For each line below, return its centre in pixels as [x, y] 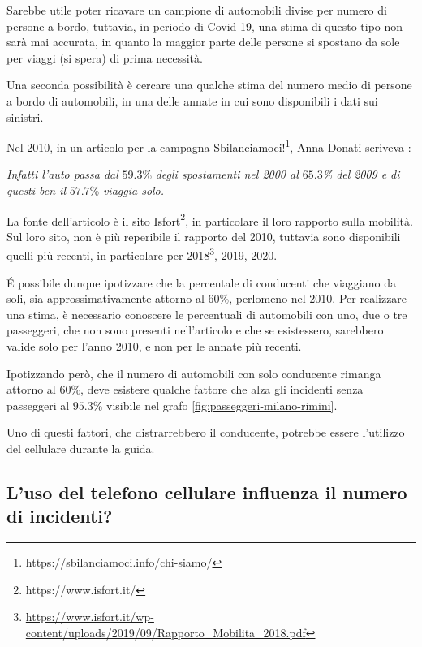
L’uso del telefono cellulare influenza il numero [207, 492]
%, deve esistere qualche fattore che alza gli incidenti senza [217, 389]
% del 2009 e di [361, 174]
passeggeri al [38, 405]
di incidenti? [60, 516]
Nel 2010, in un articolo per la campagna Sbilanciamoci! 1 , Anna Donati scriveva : [209, 146]
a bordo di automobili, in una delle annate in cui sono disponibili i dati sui [192, 100]
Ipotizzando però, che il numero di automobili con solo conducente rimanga [194, 373]
